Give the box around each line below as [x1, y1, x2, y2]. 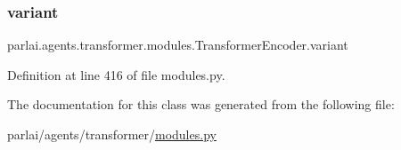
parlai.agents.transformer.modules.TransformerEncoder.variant [7, 36, 348, 54]
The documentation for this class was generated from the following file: [7, 95, 395, 114]
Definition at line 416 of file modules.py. [7, 65, 225, 83]
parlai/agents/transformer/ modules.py [7, 125, 217, 143]
